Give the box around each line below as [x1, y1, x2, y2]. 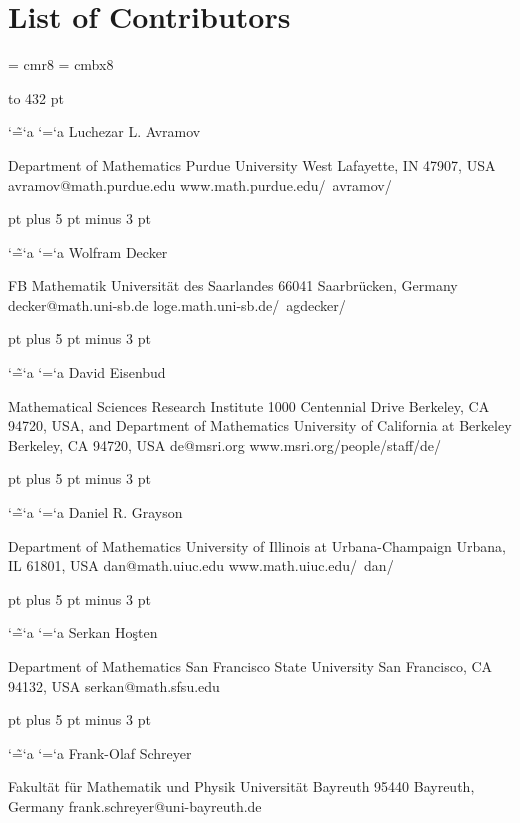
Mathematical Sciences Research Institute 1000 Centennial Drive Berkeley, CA [8, 395, 490, 416]
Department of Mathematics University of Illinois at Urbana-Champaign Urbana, [8, 535, 507, 556]
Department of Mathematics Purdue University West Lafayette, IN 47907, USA [8, 154, 496, 175]
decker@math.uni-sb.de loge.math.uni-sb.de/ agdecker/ [8, 294, 346, 315]
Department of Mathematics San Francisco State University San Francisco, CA [8, 656, 493, 676]
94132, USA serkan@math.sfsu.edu [8, 675, 220, 696]
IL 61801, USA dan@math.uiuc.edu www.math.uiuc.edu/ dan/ [8, 555, 394, 576]
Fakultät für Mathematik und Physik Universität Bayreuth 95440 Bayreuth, [8, 776, 475, 797]
